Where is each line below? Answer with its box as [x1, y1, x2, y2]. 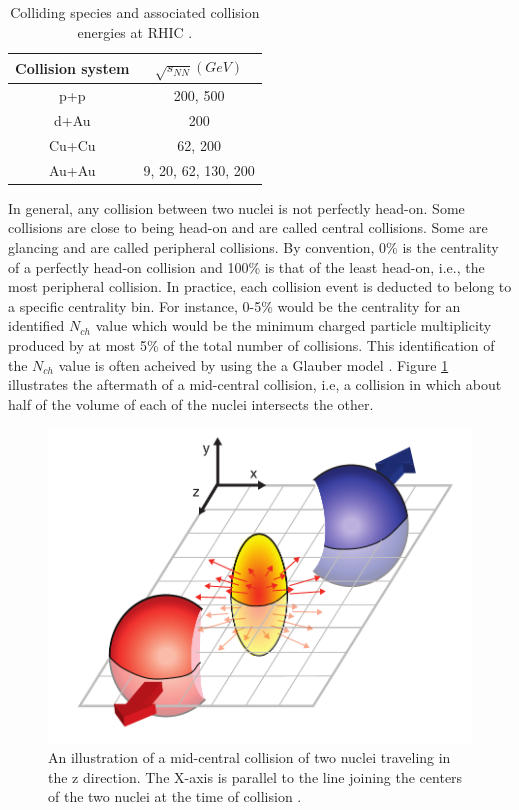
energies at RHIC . [77, 21, 193, 42]
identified [8, 315, 65, 336]
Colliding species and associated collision [10, 2, 260, 22]
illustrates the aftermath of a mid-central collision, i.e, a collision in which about [8, 374, 502, 395]
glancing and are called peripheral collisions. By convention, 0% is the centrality [8, 237, 499, 258]
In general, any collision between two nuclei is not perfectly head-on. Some [8, 197, 465, 218]
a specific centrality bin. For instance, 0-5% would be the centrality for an [8, 295, 461, 316]
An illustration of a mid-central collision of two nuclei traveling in [48, 746, 451, 767]
